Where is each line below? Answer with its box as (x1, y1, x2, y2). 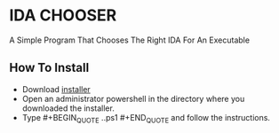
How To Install (9, 60, 90, 75)
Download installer (21, 83, 91, 94)
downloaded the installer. (21, 103, 116, 113)
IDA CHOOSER (9, 5, 117, 26)
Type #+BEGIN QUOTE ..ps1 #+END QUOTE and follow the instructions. (21, 112, 271, 125)
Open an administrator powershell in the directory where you (21, 93, 245, 104)
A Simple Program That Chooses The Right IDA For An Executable (9, 35, 251, 45)
